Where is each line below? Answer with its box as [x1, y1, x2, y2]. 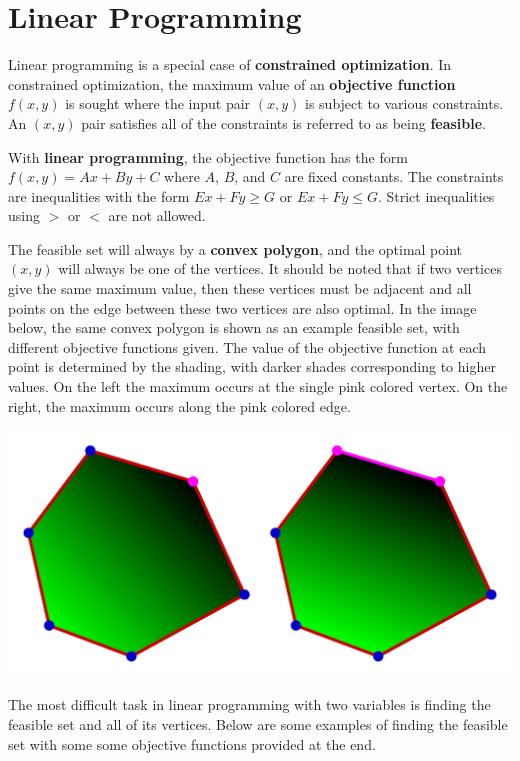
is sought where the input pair [65, 93, 251, 114]
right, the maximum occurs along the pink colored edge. [8, 395, 351, 416]
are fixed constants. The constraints [284, 166, 504, 187]
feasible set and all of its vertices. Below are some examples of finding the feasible [8, 713, 508, 734]
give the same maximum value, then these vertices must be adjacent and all [8, 278, 472, 299]
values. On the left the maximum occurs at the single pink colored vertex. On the [8, 376, 508, 397]
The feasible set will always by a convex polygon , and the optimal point [8, 238, 463, 259]
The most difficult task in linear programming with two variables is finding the [8, 694, 491, 715]
